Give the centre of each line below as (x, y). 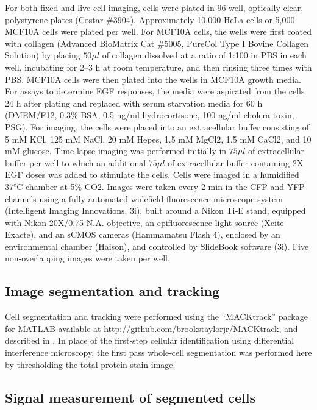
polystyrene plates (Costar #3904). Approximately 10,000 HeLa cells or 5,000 (150, 19)
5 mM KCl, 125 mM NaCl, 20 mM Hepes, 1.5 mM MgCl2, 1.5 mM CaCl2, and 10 (158, 139)
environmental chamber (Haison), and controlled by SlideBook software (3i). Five (157, 246)
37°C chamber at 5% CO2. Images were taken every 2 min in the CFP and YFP (155, 186)
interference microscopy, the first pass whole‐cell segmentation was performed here (158, 352)
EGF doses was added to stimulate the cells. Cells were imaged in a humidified (152, 175)
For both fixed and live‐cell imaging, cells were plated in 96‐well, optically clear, (154, 7)
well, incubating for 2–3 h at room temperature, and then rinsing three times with (158, 67)
